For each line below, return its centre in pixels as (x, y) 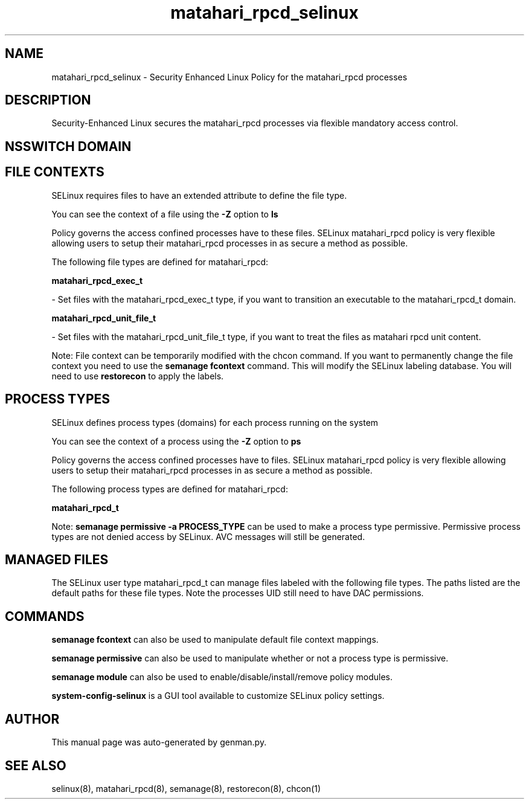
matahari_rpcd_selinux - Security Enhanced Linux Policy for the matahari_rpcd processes (229, 77)
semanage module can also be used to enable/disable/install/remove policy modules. (222, 677)
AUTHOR (32, 719)
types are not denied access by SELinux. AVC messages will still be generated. (208, 536)
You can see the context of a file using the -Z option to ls (165, 214)
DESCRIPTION (48, 100)
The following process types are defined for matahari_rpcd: (170, 489)
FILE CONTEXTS (55, 172)
